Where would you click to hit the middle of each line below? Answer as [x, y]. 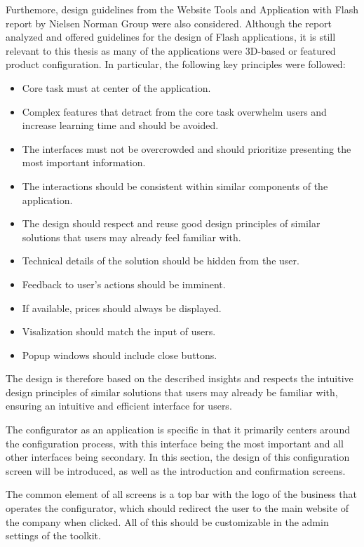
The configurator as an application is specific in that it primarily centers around [178, 430]
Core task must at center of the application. [116, 87]
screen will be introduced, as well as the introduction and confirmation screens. [176, 470]
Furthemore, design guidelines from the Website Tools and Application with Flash [182, 9]
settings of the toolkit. [53, 535]
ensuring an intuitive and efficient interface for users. [119, 406]
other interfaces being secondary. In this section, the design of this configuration [178, 457]
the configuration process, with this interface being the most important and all [175, 443]
